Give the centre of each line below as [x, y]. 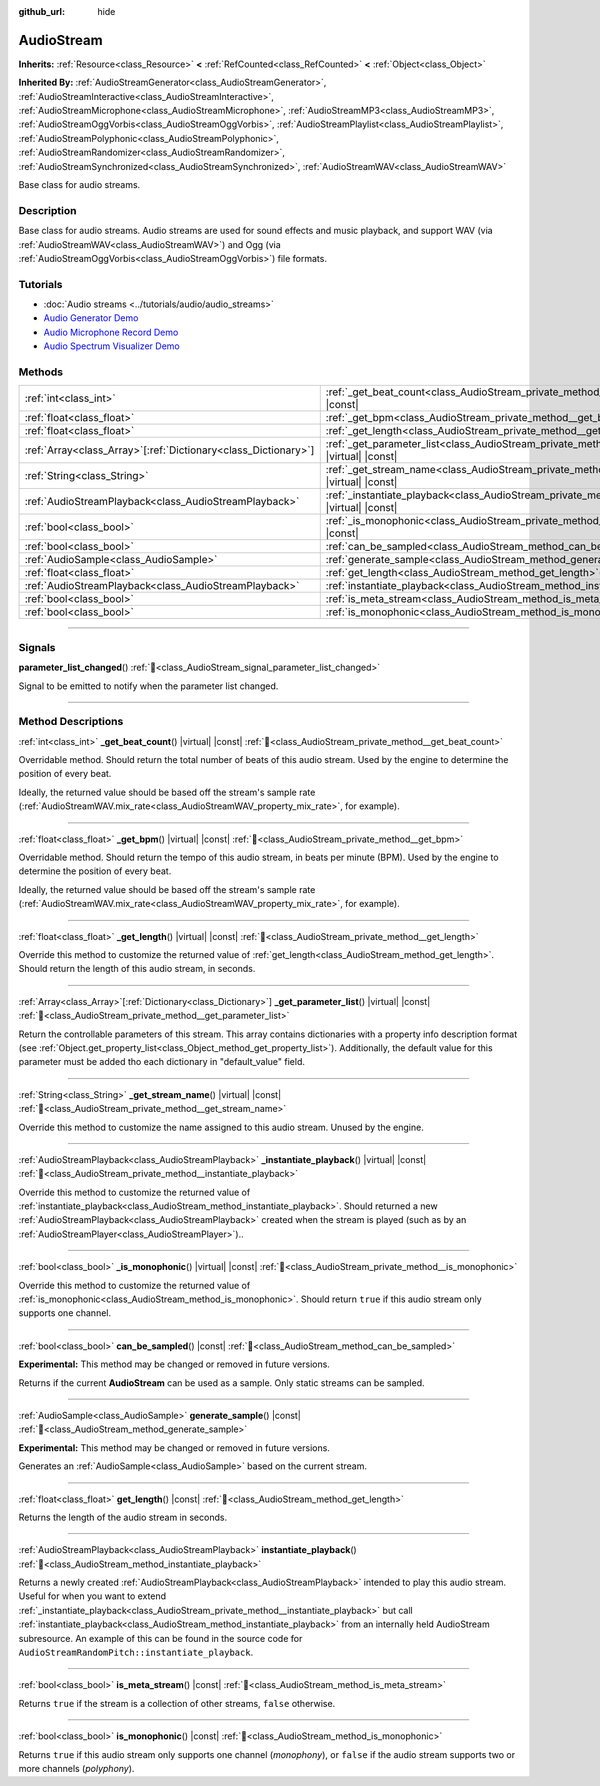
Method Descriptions [71, 722]
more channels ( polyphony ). [76, 1768]
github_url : [41, 11]
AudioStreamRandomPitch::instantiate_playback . [136, 1652]
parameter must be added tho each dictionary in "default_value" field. [161, 1062]
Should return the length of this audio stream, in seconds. [137, 969]
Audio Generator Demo [91, 318]
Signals [37, 647]
